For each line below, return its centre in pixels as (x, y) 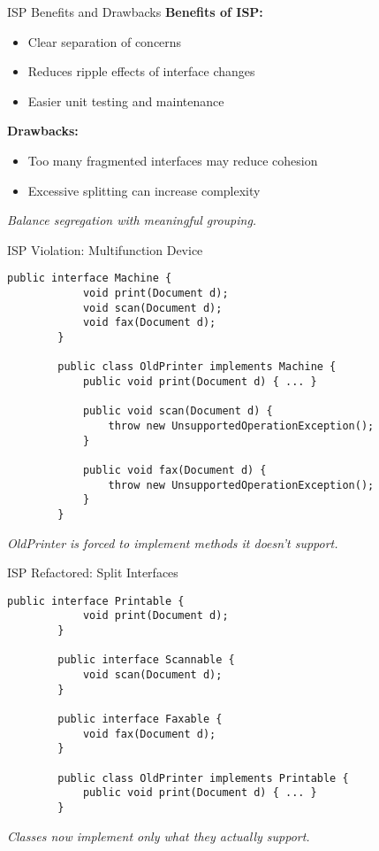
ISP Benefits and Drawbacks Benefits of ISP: (135, 12)
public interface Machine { (90, 279)
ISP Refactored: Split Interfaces (93, 572)
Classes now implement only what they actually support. (159, 836)
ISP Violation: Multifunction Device (105, 249)
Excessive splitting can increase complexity (144, 190)
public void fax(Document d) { (174, 470)
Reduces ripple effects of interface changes (141, 71)
